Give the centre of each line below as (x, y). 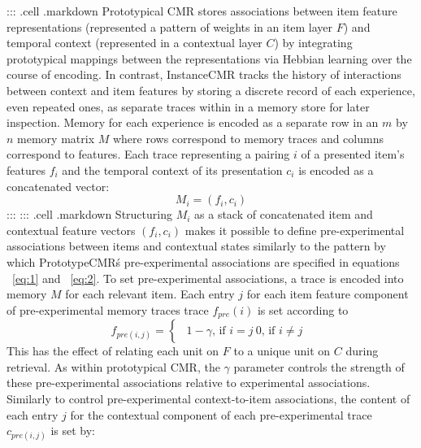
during (362, 351)
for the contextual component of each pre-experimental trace (221, 414)
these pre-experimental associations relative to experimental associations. (189, 383)
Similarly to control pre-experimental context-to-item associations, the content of (208, 398)
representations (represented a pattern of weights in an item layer (170, 26)
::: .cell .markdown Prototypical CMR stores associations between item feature (202, 11)
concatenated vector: (58, 186)
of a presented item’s (353, 154)
